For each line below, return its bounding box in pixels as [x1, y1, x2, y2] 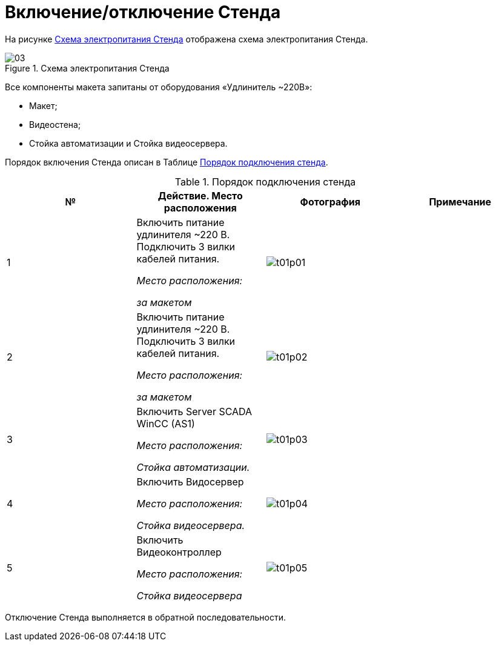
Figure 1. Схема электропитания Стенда [5, 62, 170, 73]
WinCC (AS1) [136, 417, 195, 430]
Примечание [429, 195, 492, 208]
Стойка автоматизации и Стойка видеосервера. [29, 138, 228, 148]
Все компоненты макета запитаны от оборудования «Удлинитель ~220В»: [5, 81, 312, 92]
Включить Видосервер [136, 475, 244, 488]
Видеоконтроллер [136, 545, 222, 558]
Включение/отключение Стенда [5, 2, 281, 22]
